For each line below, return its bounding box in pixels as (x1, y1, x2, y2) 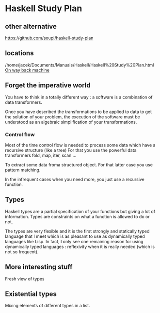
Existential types (5, 290, 57, 298)
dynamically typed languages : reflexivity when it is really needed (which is (5, 244, 155, 249)
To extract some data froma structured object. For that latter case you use (5, 162, 153, 167)
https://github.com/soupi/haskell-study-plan (5, 35, 94, 41)
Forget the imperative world (5, 81, 91, 90)
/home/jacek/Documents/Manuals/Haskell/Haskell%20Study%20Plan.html (5, 62, 154, 68)
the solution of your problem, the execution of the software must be (5, 114, 140, 119)
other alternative (5, 22, 57, 31)
